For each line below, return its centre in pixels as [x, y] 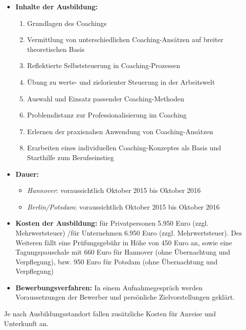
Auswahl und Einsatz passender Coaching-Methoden [106, 98]
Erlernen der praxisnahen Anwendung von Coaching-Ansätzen [120, 131]
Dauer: [27, 174]
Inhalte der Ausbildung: [56, 6]
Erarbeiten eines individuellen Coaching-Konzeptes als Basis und [124, 148]
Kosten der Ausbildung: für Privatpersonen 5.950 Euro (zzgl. [112, 223]
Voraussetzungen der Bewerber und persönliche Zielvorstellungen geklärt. [125, 297]
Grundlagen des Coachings [67, 23]
